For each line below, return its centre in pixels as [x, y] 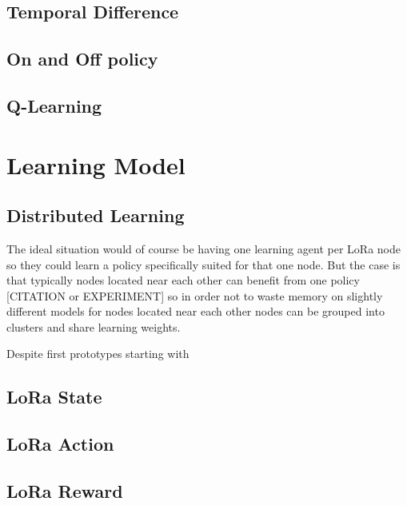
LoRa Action [60, 444]
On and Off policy [82, 59]
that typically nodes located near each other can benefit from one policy [183, 280]
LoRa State [54, 397]
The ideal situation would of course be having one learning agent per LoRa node [204, 248]
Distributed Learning [96, 215]
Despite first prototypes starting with [98, 354]
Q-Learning [54, 105]
